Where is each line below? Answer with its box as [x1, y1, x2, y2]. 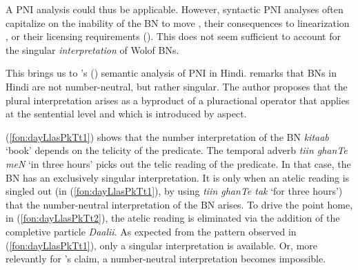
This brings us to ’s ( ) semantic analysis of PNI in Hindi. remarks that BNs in [6, 66, 337, 80]
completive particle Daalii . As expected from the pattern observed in [6, 224, 297, 238]
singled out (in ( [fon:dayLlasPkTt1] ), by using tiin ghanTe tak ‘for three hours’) [6, 184, 343, 198]
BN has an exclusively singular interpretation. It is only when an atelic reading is [6, 170, 350, 184]
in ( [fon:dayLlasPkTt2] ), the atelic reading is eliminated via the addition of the [6, 211, 340, 225]
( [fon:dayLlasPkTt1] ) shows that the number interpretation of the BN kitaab [6, 129, 329, 144]
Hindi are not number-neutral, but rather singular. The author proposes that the [6, 79, 348, 93]
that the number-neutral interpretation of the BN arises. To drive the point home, [6, 197, 353, 211]
